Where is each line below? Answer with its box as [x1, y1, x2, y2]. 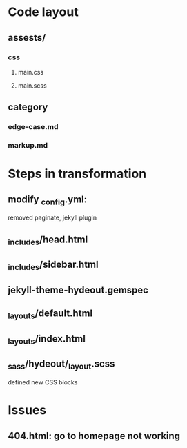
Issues [8, 402, 47, 418]
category [8, 101, 48, 113]
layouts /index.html [8, 333, 86, 346]
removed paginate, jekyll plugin [8, 213, 97, 222]
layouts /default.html [8, 308, 92, 321]
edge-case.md [8, 122, 59, 132]
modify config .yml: [8, 193, 88, 207]
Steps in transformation [8, 166, 147, 182]
